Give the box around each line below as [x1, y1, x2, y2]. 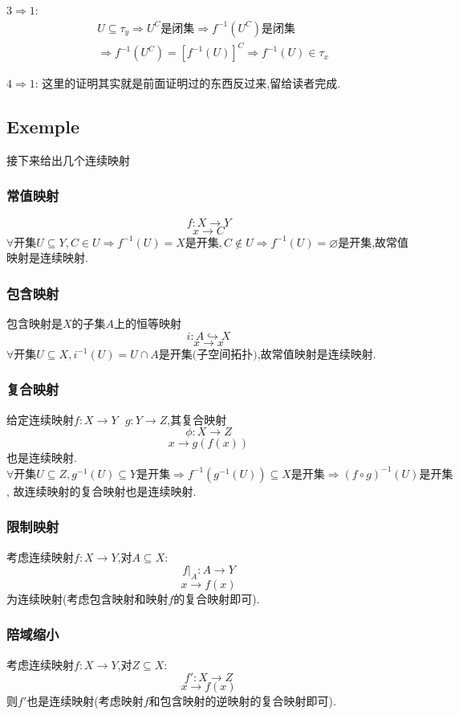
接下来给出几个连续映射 [6, 151, 130, 168]
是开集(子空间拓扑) [158, 349, 258, 361]
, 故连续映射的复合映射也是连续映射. [6, 482, 197, 499]
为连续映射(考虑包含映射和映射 [6, 590, 169, 607]
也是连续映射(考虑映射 [26, 693, 144, 709]
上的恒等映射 [114, 315, 182, 332]
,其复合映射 [167, 411, 227, 427]
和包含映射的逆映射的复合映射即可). [148, 693, 336, 709]
